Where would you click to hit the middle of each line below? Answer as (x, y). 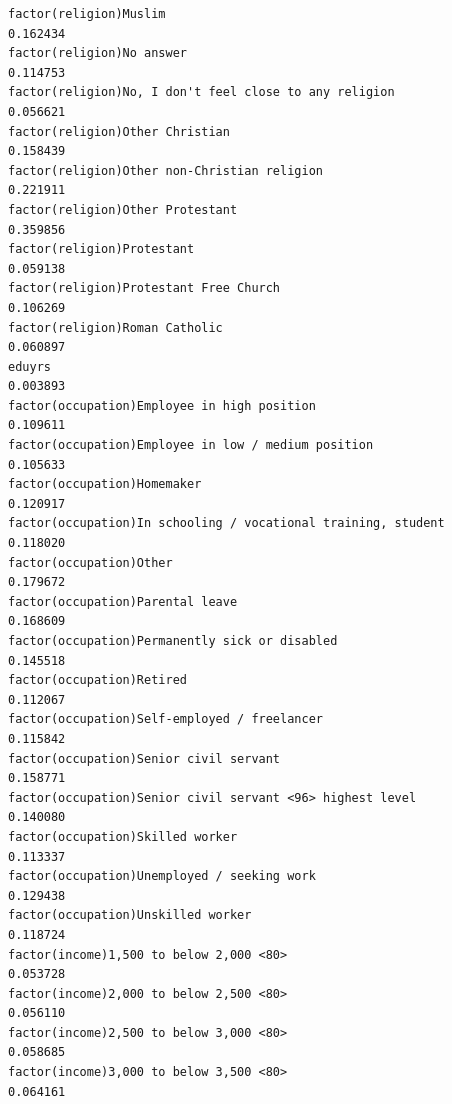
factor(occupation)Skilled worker (123, 836)
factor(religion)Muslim (87, 14)
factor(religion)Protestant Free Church (144, 288)
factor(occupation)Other (90, 562)
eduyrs (29, 366)
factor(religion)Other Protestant (123, 209)
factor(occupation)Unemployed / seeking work (162, 876)
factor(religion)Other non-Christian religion (165, 170)
